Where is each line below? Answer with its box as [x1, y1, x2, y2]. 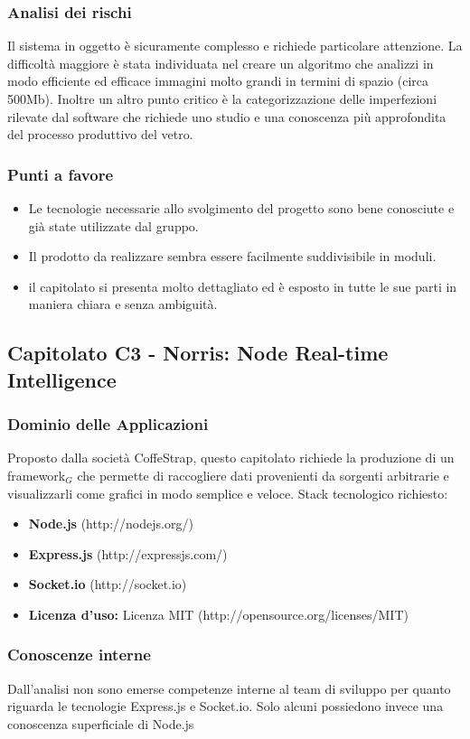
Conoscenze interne [7, 643, 151, 666]
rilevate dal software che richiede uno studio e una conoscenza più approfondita [7, 107, 446, 126]
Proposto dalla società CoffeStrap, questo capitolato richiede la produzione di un [7, 448, 455, 467]
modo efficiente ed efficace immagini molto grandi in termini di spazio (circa [7, 71, 429, 90]
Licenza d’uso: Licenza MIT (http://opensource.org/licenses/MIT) [28, 604, 409, 623]
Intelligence [7, 365, 117, 393]
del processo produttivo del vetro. [7, 125, 193, 144]
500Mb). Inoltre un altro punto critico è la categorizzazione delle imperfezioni [7, 89, 437, 108]
